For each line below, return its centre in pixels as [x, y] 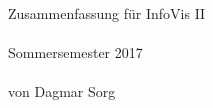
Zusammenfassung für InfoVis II [107, 13]
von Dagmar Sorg [62, 91]
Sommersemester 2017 [75, 52]
